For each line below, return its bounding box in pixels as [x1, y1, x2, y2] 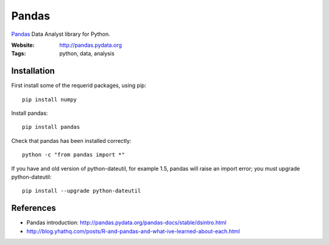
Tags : [11, 50, 26, 57]
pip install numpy [22, 96, 77, 103]
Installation [11, 66, 55, 76]
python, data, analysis [59, 50, 115, 57]
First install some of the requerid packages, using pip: [11, 82, 146, 89]
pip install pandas [22, 123, 80, 131]
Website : [11, 41, 35, 49]
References [11, 203, 56, 213]
